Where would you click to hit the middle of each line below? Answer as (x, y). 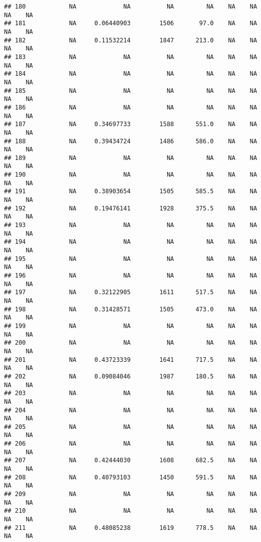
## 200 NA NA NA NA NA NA (131, 343)
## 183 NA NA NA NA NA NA (131, 57)
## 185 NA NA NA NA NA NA (131, 91)
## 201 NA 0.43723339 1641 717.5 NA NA (131, 360)
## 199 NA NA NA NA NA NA (131, 326)
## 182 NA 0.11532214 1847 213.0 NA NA (131, 40)
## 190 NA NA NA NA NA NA (131, 175)
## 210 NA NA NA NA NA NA (131, 511)
